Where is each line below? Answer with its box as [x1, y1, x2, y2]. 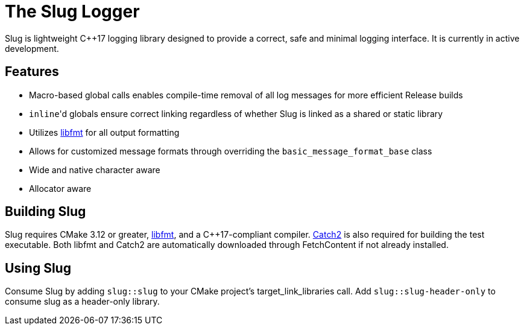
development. [5, 43, 59, 54]
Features [5, 64, 59, 80]
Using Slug [5, 260, 71, 276]
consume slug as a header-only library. [5, 296, 160, 307]
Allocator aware [29, 183, 92, 194]
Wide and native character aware [29, 164, 160, 175]
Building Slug [5, 204, 86, 220]
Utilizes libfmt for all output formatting [29, 127, 180, 138]
